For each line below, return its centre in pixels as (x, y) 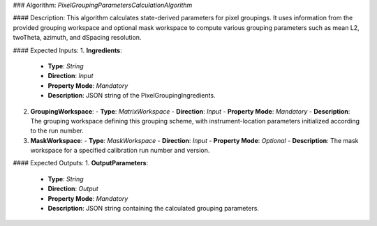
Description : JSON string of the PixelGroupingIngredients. (132, 96)
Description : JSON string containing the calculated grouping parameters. (154, 209)
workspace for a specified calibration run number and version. (120, 151)
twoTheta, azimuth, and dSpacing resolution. (77, 38)
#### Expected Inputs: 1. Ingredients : (67, 50)
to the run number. (57, 131)
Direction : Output (73, 189)
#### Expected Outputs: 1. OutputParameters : (81, 163)
